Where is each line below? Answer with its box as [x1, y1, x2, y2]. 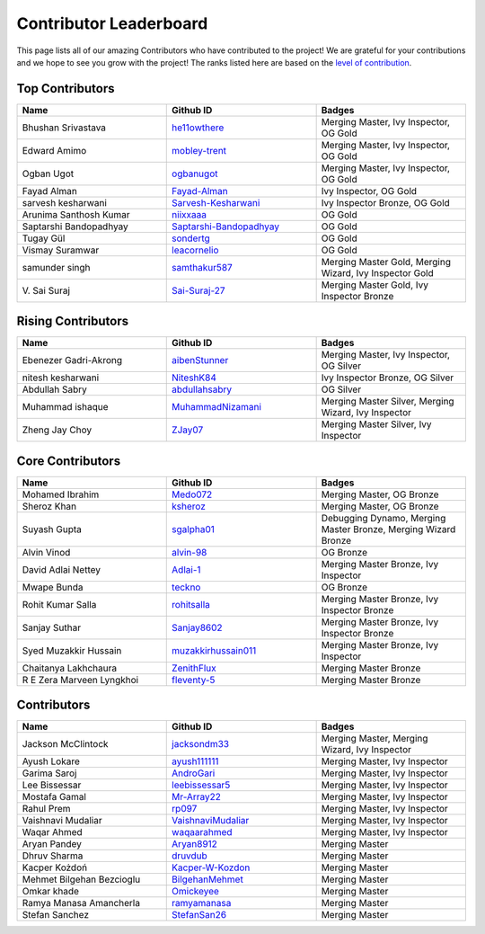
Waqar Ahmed [22, 826, 83, 839]
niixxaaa [172, 208, 207, 220]
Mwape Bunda [22, 581, 84, 593]
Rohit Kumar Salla [22, 598, 97, 610]
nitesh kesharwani [22, 371, 100, 384]
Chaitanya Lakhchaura [22, 662, 117, 674]
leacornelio [172, 244, 219, 256]
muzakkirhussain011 [172, 644, 257, 656]
